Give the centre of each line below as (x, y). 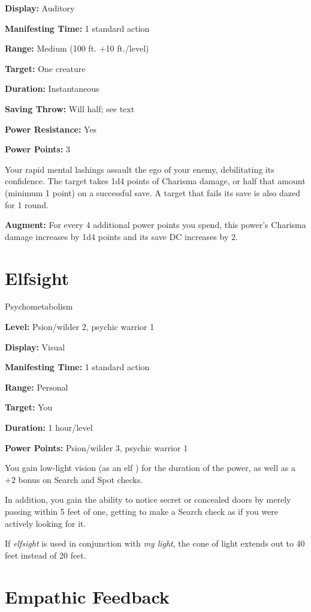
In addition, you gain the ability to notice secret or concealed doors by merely (148, 499)
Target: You (29, 407)
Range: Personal (37, 387)
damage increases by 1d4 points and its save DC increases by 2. (121, 236)
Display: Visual (35, 346)
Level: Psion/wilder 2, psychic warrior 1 (80, 327)
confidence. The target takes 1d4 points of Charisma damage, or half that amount (155, 181)
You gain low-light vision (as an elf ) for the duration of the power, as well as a (150, 468)
